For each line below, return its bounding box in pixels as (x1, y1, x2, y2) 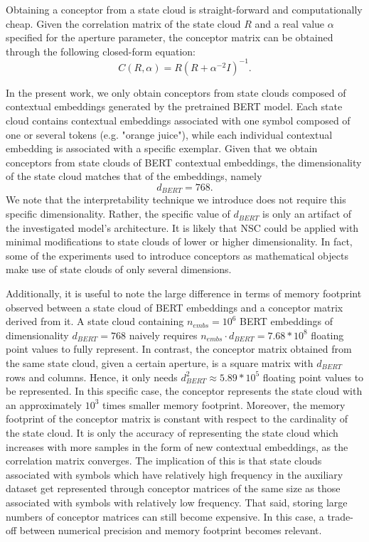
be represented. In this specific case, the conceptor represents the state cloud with (6, 383, 363, 398)
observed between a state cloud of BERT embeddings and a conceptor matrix (6, 299, 343, 314)
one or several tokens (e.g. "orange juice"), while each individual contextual (6, 127, 333, 142)
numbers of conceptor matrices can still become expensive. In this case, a (6, 509, 324, 524)
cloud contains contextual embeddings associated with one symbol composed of (6, 113, 351, 128)
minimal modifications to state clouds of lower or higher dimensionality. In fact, (6, 234, 353, 249)
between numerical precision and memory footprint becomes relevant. (19, 523, 322, 538)
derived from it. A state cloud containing (6, 314, 184, 329)
